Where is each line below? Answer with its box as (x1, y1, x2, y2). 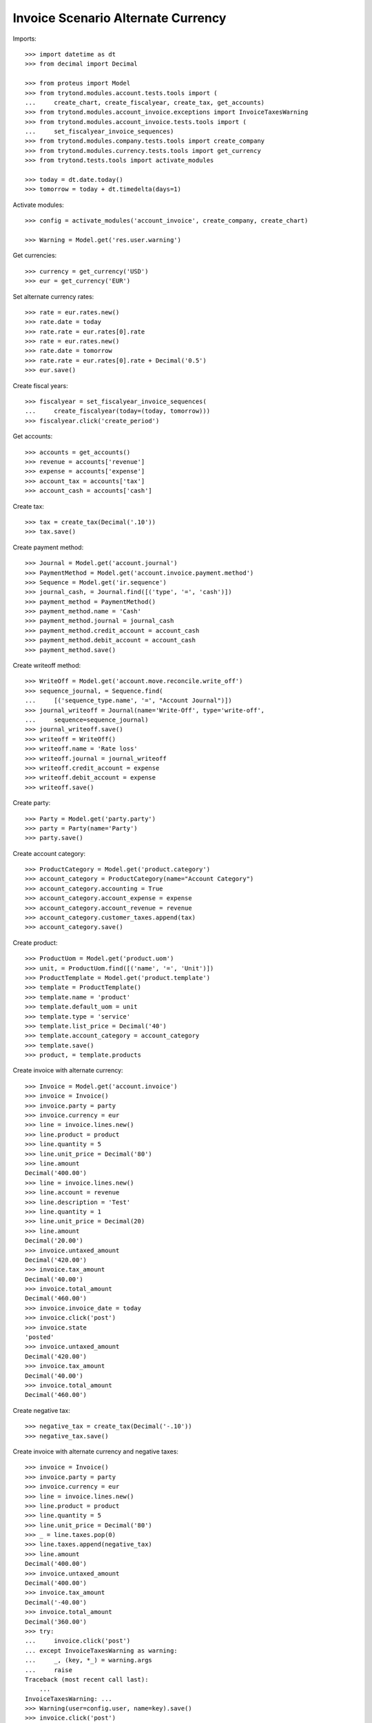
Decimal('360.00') (25, 1618, 87, 1626)
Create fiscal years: (12, 381, 68, 389)
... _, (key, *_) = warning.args (25, 1656, 153, 1664)
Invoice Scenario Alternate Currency (12, 10, 227, 26)
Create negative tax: (12, 1406, 70, 1414)
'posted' (25, 1334, 54, 1341)
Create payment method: (12, 543, 84, 551)
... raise (25, 1666, 72, 1674)
